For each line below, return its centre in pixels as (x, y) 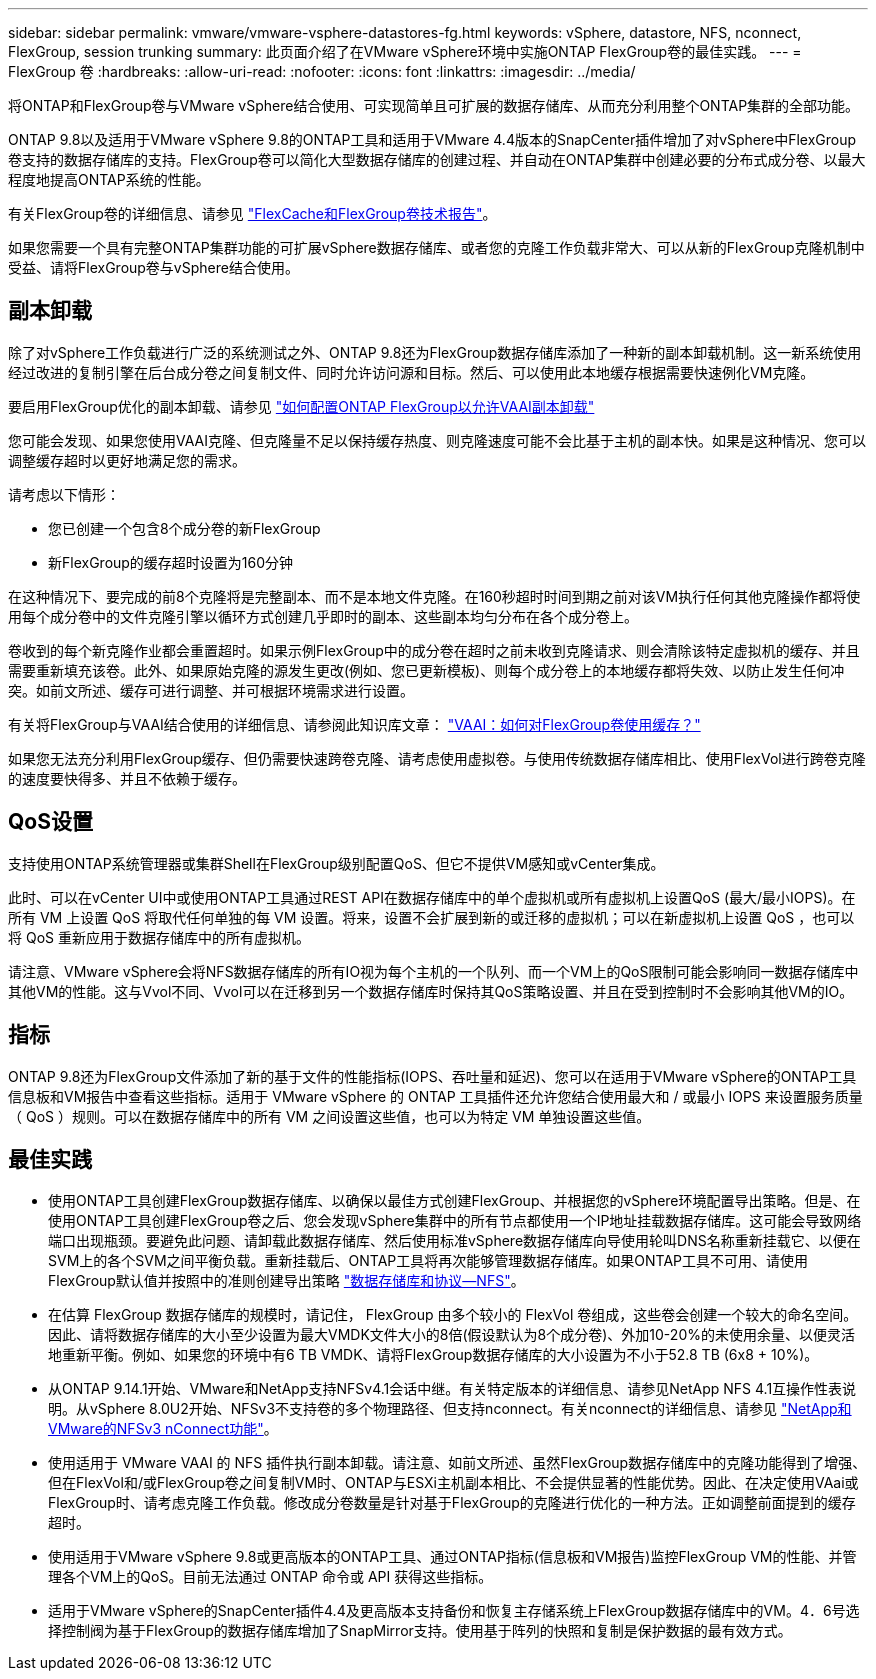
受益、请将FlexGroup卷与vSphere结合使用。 (153, 267)
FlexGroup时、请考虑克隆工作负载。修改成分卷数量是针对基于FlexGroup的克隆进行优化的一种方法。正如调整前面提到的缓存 (452, 1503)
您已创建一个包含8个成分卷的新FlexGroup (184, 528)
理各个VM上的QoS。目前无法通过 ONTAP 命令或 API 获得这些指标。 (270, 1577)
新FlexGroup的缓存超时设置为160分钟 (171, 562)
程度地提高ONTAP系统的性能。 (109, 179)
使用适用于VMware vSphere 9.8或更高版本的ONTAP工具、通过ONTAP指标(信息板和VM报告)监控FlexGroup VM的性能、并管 (452, 1557)
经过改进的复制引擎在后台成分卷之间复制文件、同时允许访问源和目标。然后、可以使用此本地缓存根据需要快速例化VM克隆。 (411, 372)
